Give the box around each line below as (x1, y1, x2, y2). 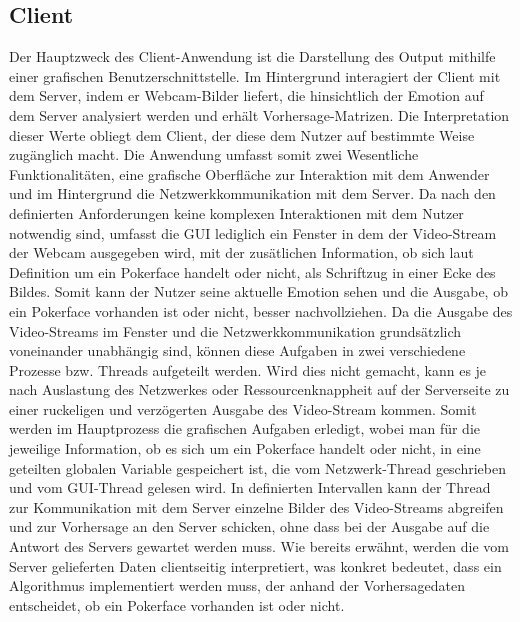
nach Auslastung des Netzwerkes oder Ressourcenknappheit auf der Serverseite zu (9, 379, 510, 400)
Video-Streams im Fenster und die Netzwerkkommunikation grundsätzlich (9, 320, 462, 341)
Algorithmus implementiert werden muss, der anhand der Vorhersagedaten (9, 575, 465, 596)
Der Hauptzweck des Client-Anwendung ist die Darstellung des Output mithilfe (9, 46, 496, 67)
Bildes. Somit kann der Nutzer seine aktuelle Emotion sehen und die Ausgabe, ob (9, 281, 508, 302)
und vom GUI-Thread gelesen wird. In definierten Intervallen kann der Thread (9, 477, 491, 498)
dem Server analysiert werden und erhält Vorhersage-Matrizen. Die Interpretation (9, 104, 510, 125)
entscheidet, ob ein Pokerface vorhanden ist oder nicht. (9, 594, 345, 615)
